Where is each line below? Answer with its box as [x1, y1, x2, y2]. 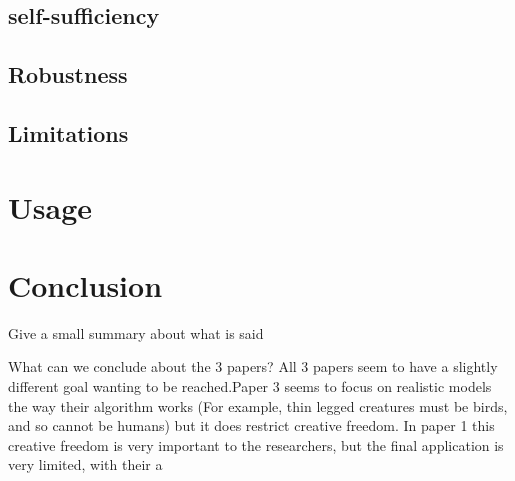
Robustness [8, 59, 128, 90]
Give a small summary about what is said [8, 322, 264, 343]
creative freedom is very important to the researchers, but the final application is [8, 434, 504, 455]
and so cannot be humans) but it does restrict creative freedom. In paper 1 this [8, 415, 495, 436]
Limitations [8, 117, 129, 148]
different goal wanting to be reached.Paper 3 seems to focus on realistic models [8, 376, 492, 397]
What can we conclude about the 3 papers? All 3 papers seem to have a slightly [8, 356, 498, 377]
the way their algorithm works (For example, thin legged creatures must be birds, [8, 395, 508, 416]
